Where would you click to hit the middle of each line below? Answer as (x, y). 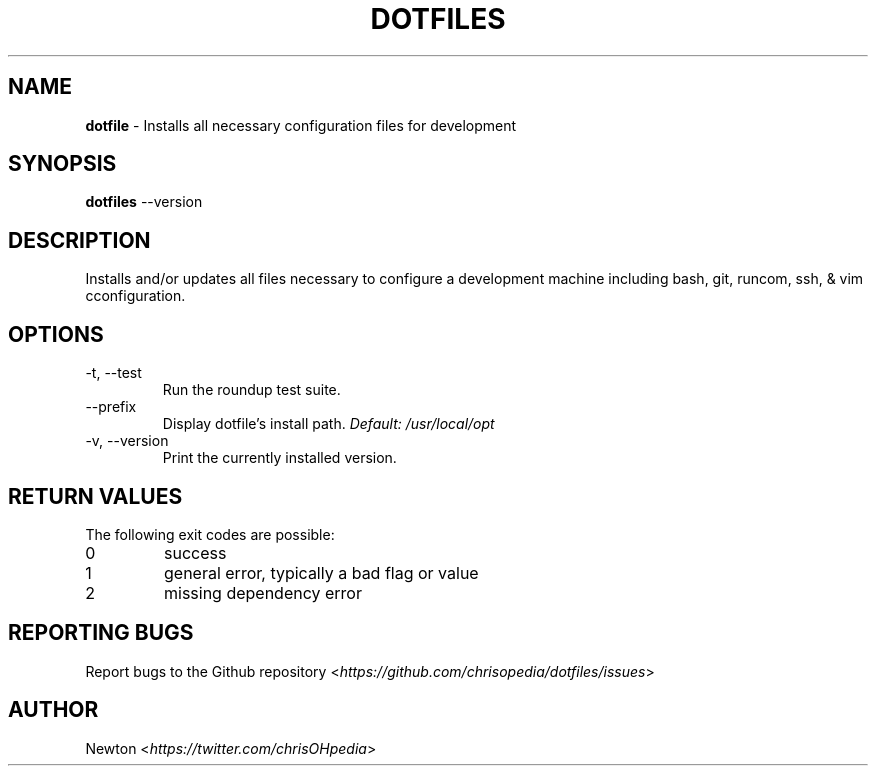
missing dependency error (262, 592)
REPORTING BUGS (101, 633)
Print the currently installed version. (279, 458)
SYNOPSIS (62, 164)
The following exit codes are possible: (210, 534)
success (195, 552)
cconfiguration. (135, 296)
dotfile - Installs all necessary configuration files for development (301, 125)
